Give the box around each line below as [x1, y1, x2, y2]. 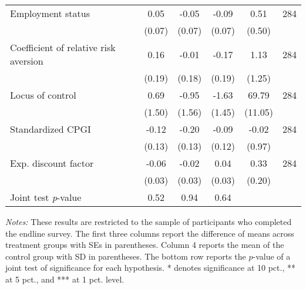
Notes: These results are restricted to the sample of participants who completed [5, 216, 292, 227]
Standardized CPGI [10, 122, 91, 136]
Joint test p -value [10, 190, 82, 204]
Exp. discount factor [10, 156, 94, 170]
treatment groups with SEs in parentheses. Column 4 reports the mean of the [5, 238, 284, 251]
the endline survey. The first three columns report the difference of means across [5, 227, 294, 239]
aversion [10, 54, 43, 68]
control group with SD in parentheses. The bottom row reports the [5, 250, 246, 262]
